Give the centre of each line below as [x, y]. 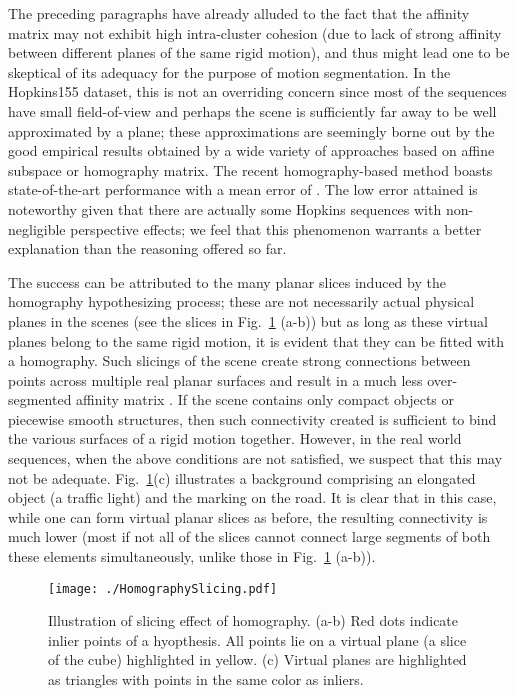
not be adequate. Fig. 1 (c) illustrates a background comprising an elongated [242, 477]
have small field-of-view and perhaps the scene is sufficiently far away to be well [252, 110]
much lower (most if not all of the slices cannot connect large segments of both [249, 536]
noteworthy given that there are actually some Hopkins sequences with [225, 208]
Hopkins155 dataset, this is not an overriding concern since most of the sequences [257, 91]
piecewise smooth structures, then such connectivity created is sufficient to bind [252, 418]
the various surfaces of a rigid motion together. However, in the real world [235, 438]
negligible [37, 228]
